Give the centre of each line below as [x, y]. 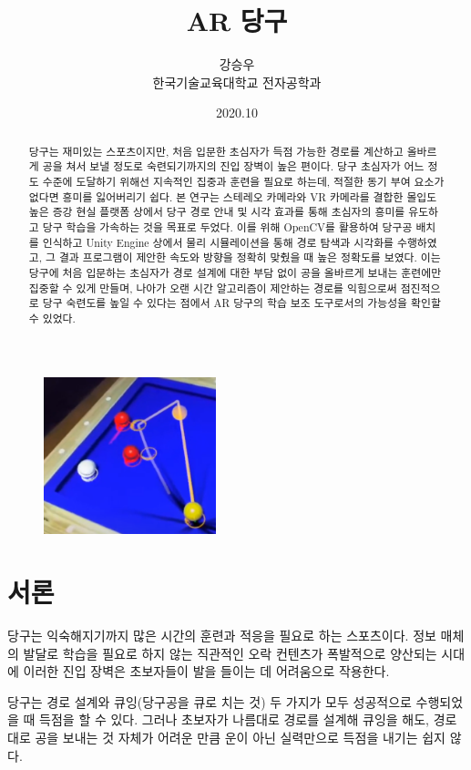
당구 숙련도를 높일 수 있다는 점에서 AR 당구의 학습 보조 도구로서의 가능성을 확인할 [241, 303]
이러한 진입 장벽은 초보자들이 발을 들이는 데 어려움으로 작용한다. [206, 671]
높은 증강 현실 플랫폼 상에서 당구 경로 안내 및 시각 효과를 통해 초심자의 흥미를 [217, 212]
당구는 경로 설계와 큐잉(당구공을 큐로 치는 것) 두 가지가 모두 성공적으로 [210, 701]
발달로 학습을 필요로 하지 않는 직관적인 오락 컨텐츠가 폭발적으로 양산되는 [230, 653]
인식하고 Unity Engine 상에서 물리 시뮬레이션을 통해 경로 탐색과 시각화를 [218, 242]
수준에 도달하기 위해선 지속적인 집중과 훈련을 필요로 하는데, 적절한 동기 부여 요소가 [243, 182]
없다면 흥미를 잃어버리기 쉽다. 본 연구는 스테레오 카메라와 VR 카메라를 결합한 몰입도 [233, 196]
